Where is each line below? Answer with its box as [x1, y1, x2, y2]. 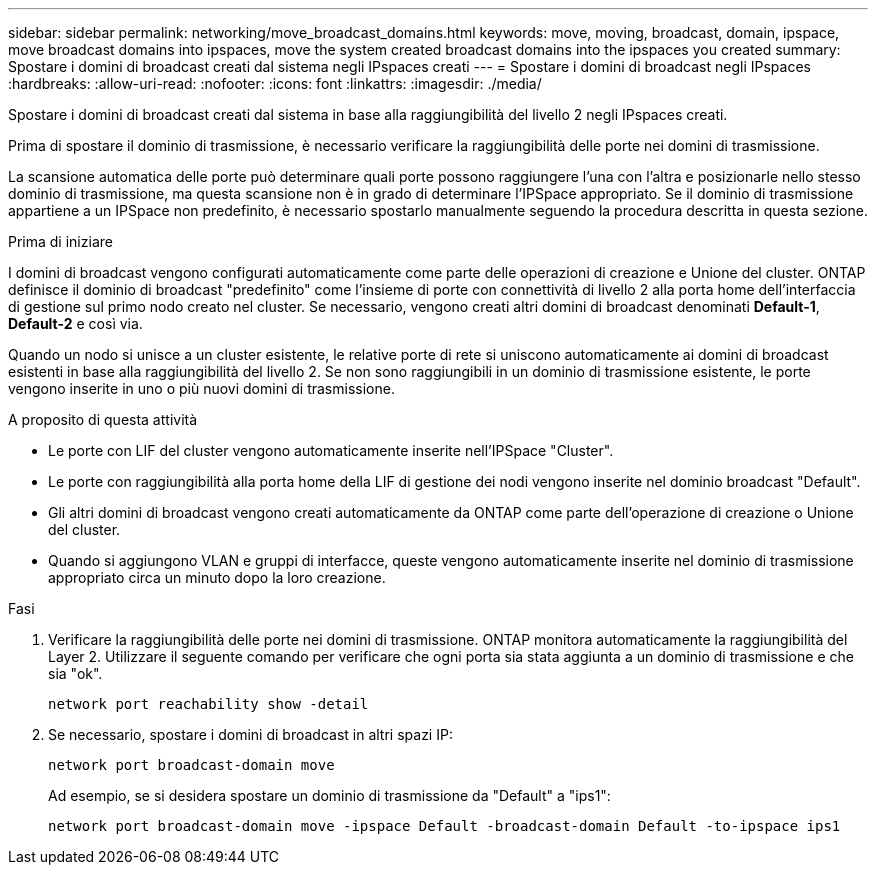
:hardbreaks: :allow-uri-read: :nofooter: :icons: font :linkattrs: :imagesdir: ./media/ [8, 75, 542, 92]
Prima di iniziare [8, 233, 113, 250]
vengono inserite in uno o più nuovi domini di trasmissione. [8, 380, 395, 397]
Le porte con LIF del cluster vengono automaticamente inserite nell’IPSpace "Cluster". [48, 442, 614, 459]
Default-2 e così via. [8, 315, 143, 332]
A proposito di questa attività [8, 411, 198, 428]
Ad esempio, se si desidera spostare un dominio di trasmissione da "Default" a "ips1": [48, 787, 611, 804]
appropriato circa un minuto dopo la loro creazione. [48, 569, 386, 586]
